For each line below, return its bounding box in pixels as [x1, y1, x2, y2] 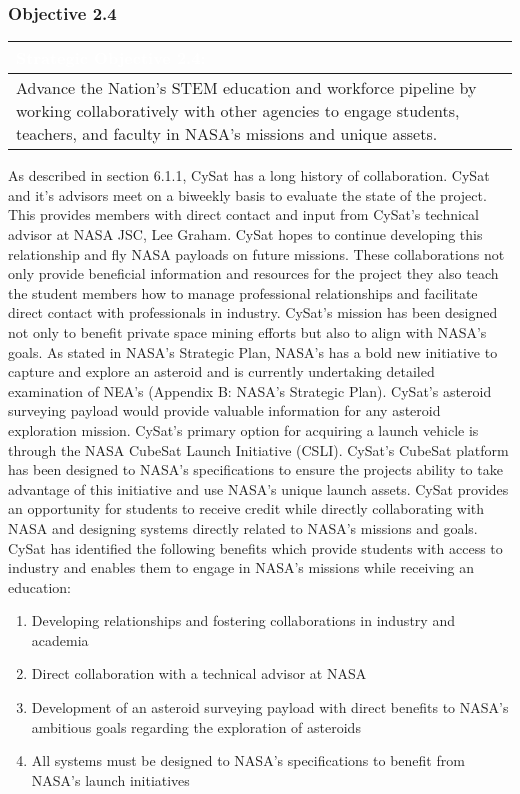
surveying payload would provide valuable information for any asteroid [8, 400, 441, 421]
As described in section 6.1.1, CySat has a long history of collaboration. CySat [8, 165, 490, 186]
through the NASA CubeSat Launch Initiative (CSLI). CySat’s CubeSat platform [8, 439, 509, 460]
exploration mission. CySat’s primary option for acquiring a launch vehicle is [8, 419, 479, 440]
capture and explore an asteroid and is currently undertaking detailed [8, 361, 435, 382]
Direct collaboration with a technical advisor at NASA [31, 663, 367, 684]
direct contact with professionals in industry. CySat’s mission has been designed [8, 302, 498, 323]
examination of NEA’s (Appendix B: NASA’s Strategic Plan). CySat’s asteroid [8, 380, 492, 401]
